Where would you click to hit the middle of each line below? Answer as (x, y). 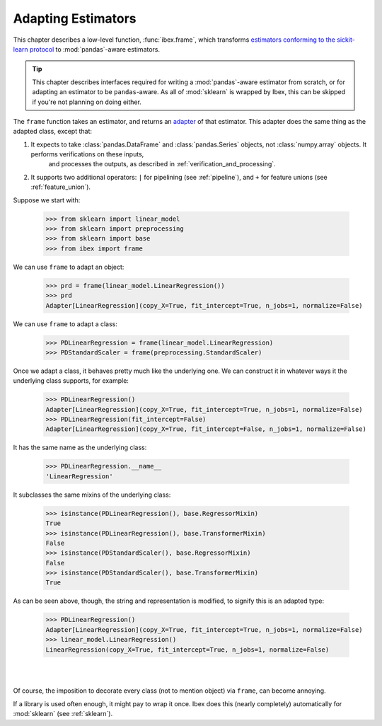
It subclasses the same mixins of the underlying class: (92, 495)
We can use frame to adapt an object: (69, 267)
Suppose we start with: (47, 200)
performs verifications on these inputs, (87, 154)
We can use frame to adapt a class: (65, 324)
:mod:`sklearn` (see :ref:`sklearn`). (63, 714)
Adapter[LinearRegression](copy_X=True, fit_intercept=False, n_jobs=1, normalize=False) (206, 429)
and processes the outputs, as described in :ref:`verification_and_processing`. (162, 164)
